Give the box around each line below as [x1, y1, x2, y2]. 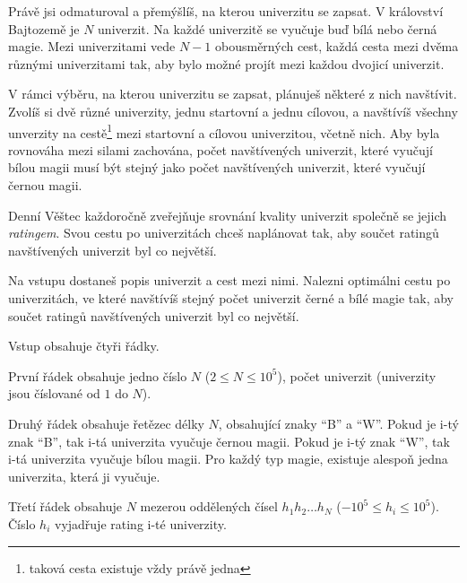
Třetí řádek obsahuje [8, 497, 123, 516]
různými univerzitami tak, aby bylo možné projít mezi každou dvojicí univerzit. [8, 54, 445, 73]
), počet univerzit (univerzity [277, 366, 437, 385]
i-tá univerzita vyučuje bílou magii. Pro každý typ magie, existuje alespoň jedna [8, 449, 448, 468]
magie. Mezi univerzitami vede [8, 37, 176, 56]
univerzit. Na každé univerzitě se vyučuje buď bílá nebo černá [98, 19, 437, 38]
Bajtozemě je [8, 19, 80, 38]
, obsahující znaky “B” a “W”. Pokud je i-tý [218, 413, 459, 432]
